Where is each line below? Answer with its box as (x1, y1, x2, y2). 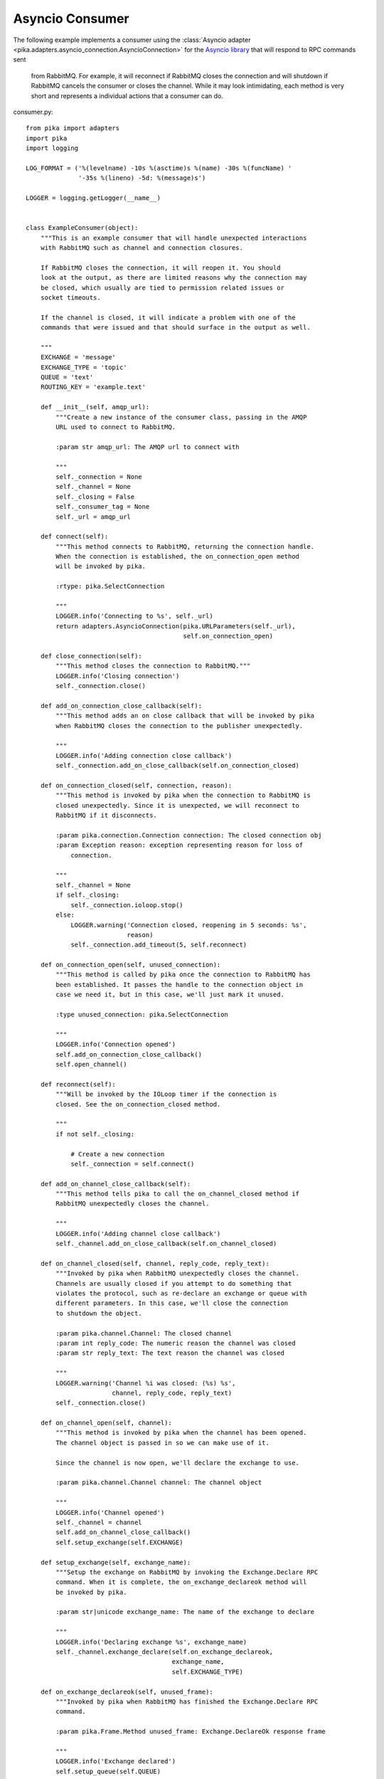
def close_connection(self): (40, 652, 142, 660)
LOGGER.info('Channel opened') (55, 1509, 165, 1516)
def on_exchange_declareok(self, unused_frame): (40, 1687, 213, 1696)
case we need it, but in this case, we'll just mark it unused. (55, 991, 284, 999)
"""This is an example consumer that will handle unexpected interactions (40, 233, 307, 242)
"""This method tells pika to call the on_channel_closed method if (55, 1190, 300, 1198)
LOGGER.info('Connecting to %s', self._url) (55, 612, 213, 621)
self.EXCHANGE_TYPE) (171, 1667, 243, 1676)
